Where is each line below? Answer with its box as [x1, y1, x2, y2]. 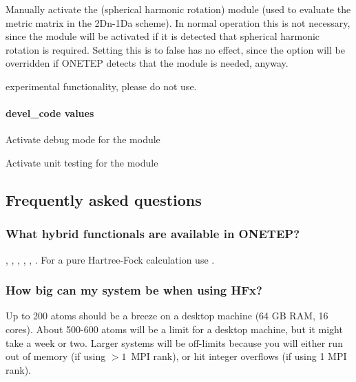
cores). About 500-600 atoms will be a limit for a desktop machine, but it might [6, 321, 343, 336]
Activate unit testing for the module [6, 155, 158, 169]
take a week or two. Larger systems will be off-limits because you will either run [6, 335, 343, 350]
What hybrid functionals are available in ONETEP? [6, 225, 300, 242]
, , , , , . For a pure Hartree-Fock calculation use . [6, 252, 215, 266]
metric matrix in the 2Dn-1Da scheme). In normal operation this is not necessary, [6, 15, 350, 30]
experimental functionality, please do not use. [6, 78, 197, 93]
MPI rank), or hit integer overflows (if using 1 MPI [131, 349, 347, 363]
